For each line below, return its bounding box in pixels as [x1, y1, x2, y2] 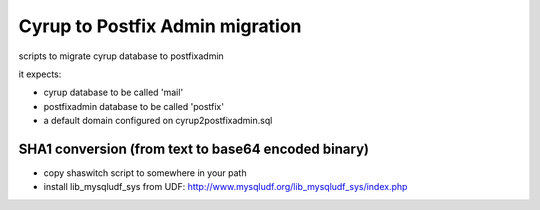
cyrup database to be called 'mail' [43, 86, 184, 99]
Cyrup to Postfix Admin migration [18, 15, 302, 37]
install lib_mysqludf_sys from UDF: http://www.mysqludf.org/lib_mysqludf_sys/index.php [43, 181, 408, 193]
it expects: [18, 68, 62, 80]
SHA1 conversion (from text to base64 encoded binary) [18, 140, 370, 157]
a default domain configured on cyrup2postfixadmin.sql [43, 115, 273, 127]
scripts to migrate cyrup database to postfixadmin [18, 50, 224, 62]
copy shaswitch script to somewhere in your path [43, 167, 247, 179]
